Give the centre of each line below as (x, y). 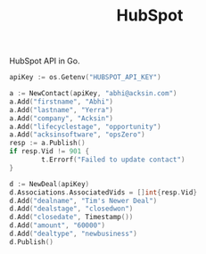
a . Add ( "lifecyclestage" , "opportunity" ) (86, 127)
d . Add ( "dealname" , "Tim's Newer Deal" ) (83, 201)
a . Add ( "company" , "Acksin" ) (62, 118)
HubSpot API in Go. (45, 61)
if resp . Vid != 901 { (49, 152)
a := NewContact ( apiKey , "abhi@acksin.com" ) (93, 94)
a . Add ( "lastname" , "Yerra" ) (62, 110)
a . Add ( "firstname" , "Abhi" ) (62, 102)
